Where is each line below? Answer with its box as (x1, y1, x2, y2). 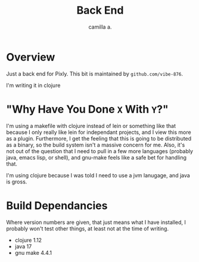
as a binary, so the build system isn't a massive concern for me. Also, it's (6, 141, 185, 148)
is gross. (6, 178, 27, 185)
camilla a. (88, 23, 112, 30)
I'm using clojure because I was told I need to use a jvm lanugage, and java (6, 171, 191, 179)
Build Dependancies (6, 199, 108, 212)
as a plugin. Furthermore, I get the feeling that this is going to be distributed (6, 135, 192, 142)
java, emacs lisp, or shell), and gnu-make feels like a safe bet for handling (6, 154, 186, 161)
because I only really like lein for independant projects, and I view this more (6, 129, 192, 136)
